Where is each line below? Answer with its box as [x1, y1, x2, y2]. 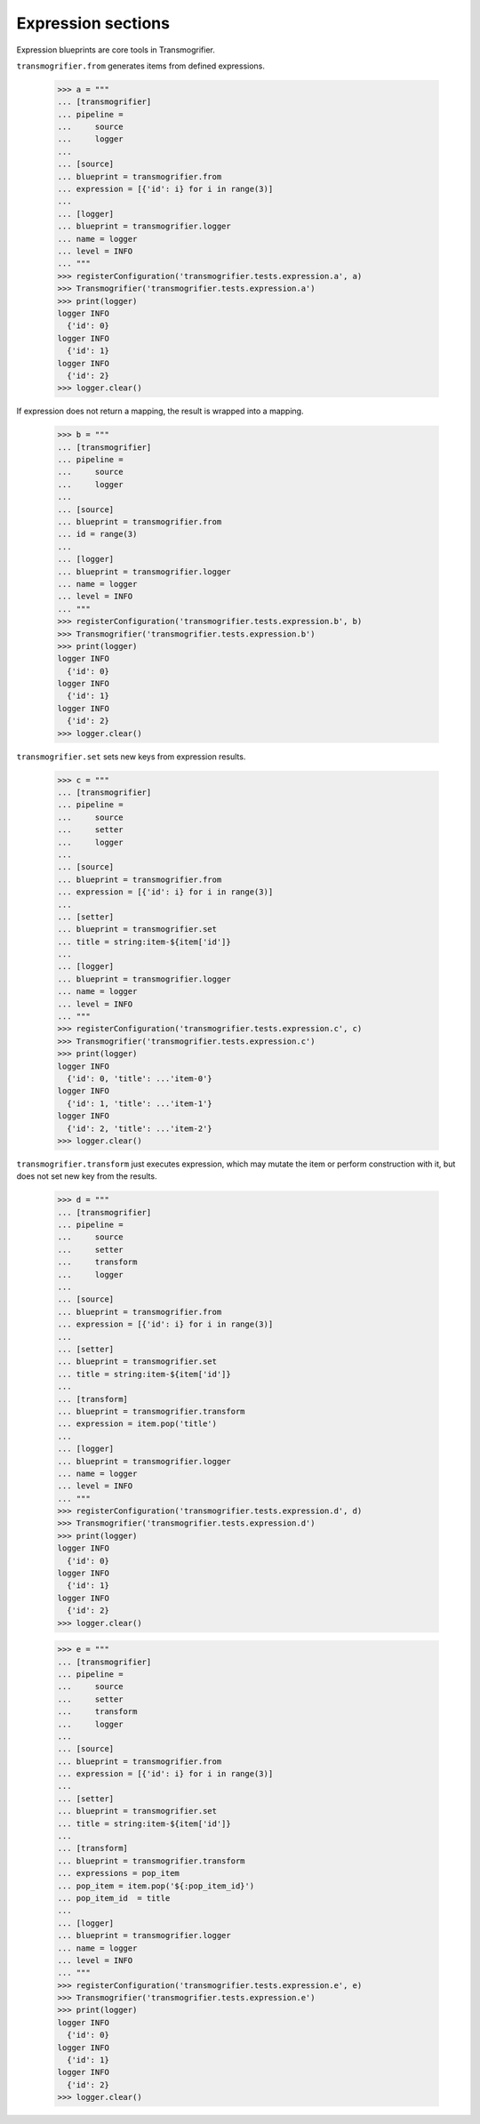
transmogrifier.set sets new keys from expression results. [16, 751, 246, 762]
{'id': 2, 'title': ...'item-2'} [67, 1123, 212, 1134]
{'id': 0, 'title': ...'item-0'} [67, 1073, 212, 1084]
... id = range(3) [57, 529, 138, 540]
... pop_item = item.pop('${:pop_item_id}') [57, 1880, 255, 1891]
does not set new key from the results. [16, 1171, 157, 1182]
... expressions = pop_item [57, 1868, 180, 1879]
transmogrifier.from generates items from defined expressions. [16, 60, 266, 71]
